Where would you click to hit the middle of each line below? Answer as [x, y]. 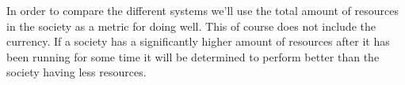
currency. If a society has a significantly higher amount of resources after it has [198, 41]
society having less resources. [76, 72]
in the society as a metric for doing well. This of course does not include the [191, 26]
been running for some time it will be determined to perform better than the [193, 56]
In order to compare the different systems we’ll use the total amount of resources [202, 10]
